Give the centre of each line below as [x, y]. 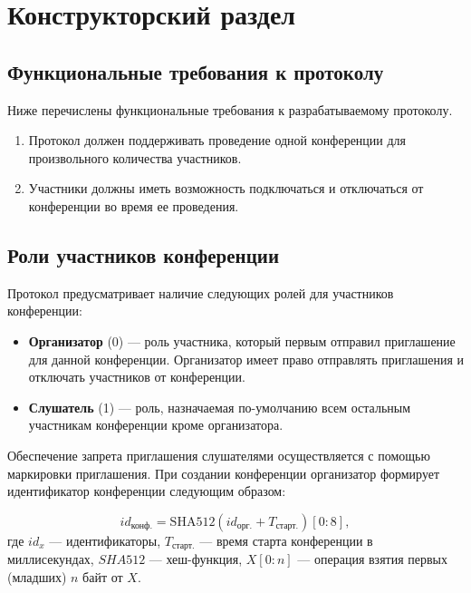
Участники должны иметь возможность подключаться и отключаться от [226, 188]
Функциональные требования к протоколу [196, 71]
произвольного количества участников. [135, 157]
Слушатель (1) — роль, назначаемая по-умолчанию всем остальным [220, 407]
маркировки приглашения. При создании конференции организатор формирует [224, 473]
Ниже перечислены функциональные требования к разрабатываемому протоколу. [230, 109]
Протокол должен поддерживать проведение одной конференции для [217, 140]
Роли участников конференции [143, 254]
